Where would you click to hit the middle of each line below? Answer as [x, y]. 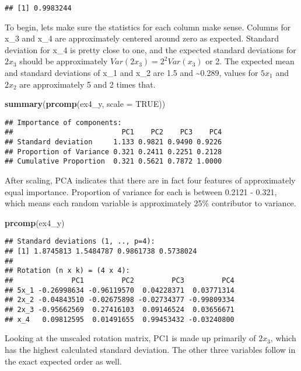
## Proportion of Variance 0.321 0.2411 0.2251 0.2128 [113, 152]
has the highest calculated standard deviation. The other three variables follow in [150, 349]
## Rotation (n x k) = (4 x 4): [67, 271]
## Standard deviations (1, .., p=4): [80, 242]
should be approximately [64, 61]
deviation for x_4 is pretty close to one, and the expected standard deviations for [150, 49]
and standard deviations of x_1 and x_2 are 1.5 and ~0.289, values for [132, 73]
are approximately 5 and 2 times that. [87, 84]
